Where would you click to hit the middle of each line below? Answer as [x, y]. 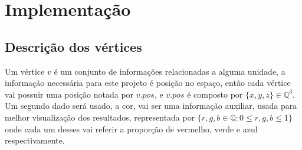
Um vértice [25, 71]
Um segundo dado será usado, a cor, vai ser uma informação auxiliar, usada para [151, 106]
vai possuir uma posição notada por [69, 94]
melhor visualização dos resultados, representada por [100, 117]
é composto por [215, 94]
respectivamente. [35, 140]
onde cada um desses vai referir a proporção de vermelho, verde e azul [131, 129]
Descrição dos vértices [73, 46]
